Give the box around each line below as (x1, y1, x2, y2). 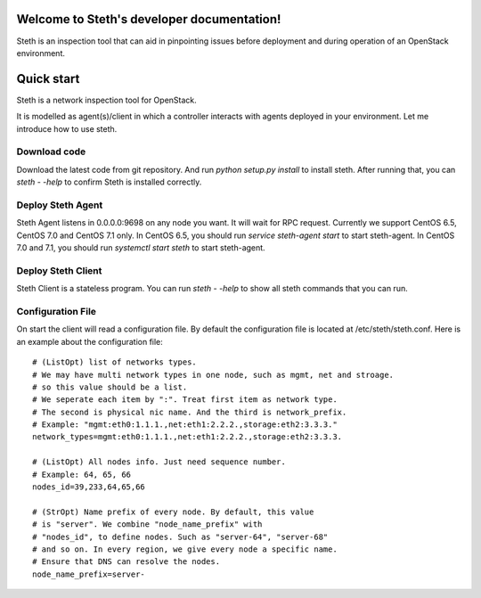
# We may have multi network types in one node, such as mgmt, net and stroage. (32, 370, 395, 380)
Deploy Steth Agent (16, 199, 103, 211)
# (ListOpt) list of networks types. (32, 357, 198, 367)
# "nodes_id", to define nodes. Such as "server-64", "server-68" (32, 531, 329, 542)
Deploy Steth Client (16, 264, 102, 276)
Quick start (16, 71, 80, 86)
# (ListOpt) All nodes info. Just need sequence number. (32, 457, 287, 467)
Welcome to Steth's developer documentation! (16, 12, 281, 27)
